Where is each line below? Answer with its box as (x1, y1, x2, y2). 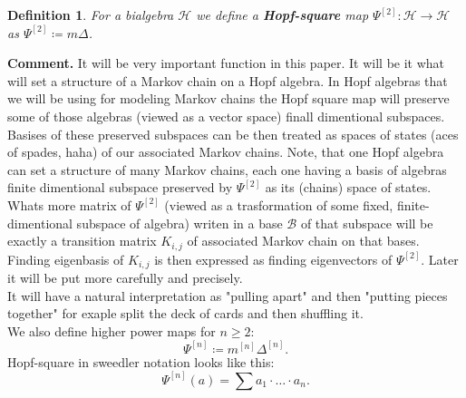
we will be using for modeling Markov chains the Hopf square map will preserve (7, 89, 450, 108)
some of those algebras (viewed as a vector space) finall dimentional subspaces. (7, 106, 445, 125)
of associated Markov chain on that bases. (187, 231, 420, 250)
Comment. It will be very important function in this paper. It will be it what (7, 53, 445, 73)
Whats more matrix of (7, 195, 131, 214)
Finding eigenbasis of (7, 249, 124, 268)
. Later (421, 249, 459, 268)
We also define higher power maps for (7, 321, 216, 340)
